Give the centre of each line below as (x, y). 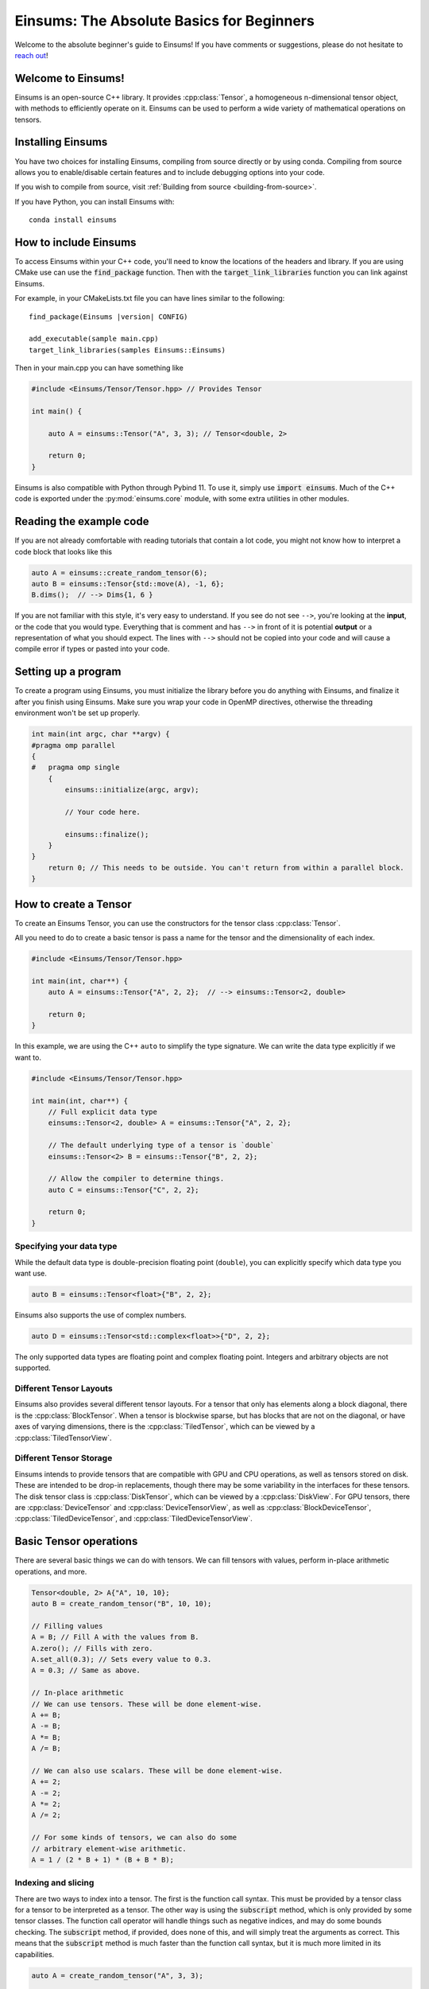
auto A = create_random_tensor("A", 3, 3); (118, 1975)
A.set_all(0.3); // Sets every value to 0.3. (122, 1659)
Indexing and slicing (54, 1883)
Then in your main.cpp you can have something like (99, 368)
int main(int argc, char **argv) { (100, 734)
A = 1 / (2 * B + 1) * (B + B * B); (103, 1859)
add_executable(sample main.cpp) (94, 339)
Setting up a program (68, 672)
